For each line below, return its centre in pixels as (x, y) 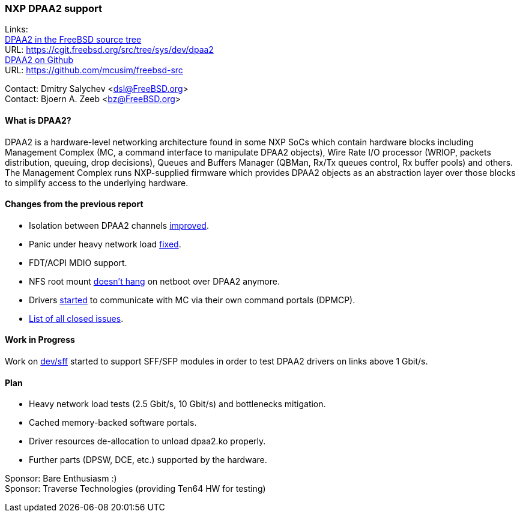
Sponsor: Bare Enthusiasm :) (61, 479)
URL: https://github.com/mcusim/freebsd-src (94, 70)
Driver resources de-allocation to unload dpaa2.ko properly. (147, 441)
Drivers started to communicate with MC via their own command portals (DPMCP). (192, 300)
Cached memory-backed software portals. (113, 423)
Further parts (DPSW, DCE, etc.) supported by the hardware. (148, 460)
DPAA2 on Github (39, 60)
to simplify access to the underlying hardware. (97, 183)
